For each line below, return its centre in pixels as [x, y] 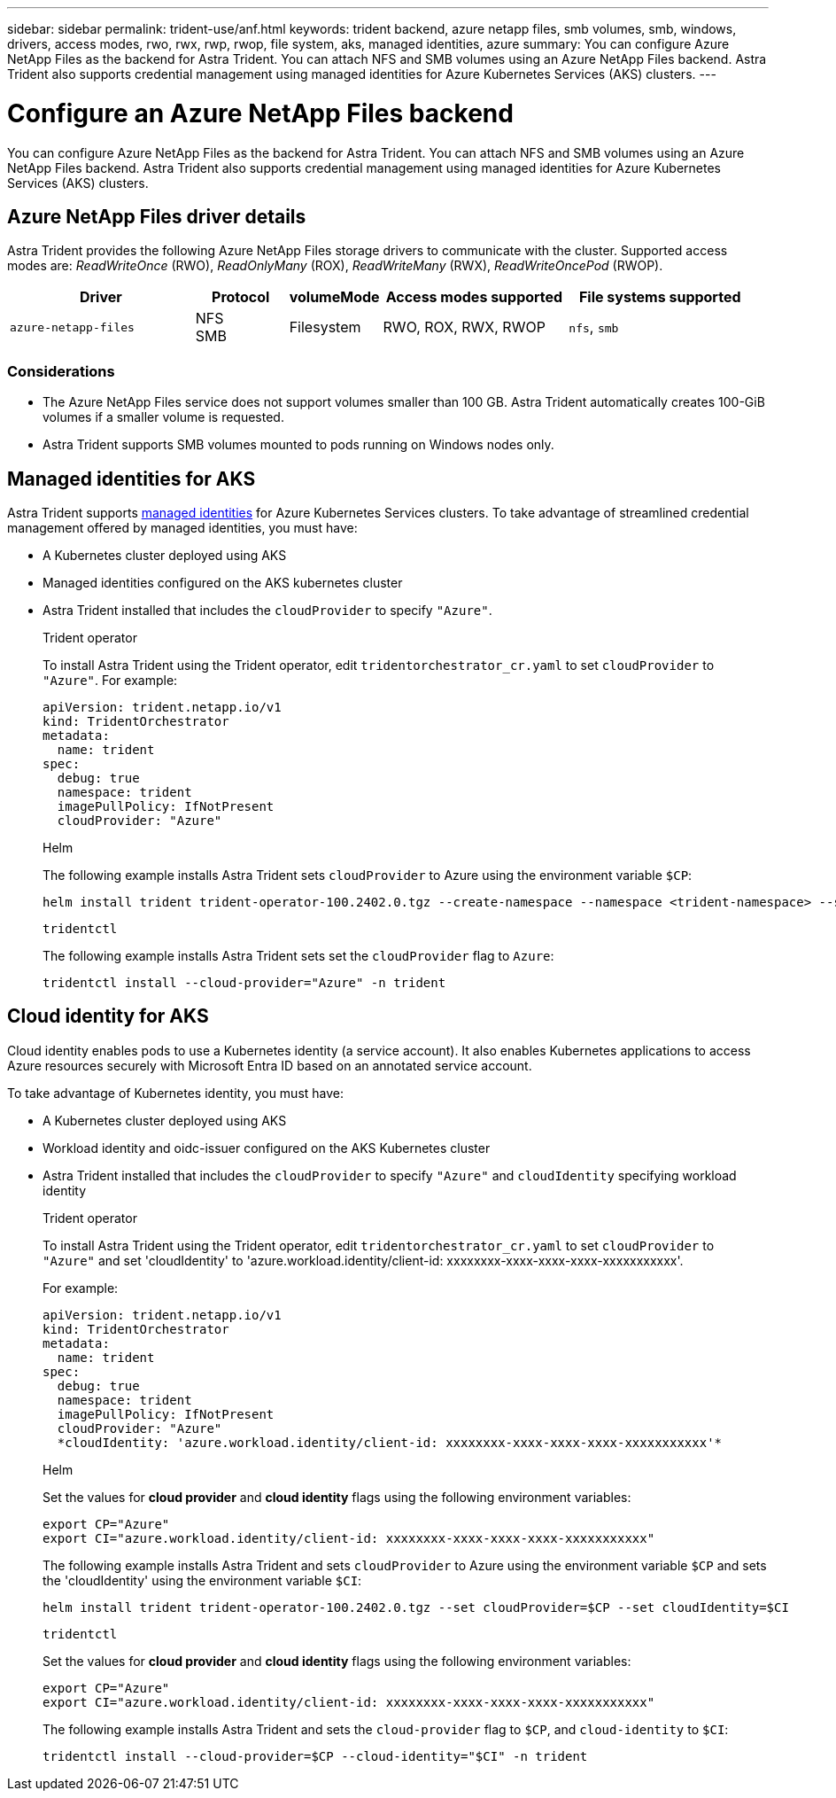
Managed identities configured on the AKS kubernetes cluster [223, 582]
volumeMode [334, 297]
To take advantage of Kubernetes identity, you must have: [176, 1093]
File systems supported [660, 297]
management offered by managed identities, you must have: [182, 527]
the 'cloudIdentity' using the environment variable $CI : [202, 1580]
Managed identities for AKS [132, 479]
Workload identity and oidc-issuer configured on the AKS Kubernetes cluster [267, 1148]
